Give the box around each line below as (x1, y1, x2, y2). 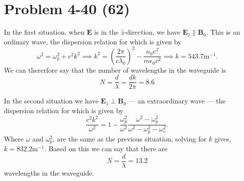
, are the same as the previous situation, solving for (52, 133, 207, 143)
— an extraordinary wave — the (128, 96, 226, 106)
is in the (94, 27, 119, 37)
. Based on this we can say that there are (44, 143, 168, 154)
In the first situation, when (4, 27, 85, 37)
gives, (214, 133, 231, 143)
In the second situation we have (4, 96, 99, 106)
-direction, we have (124, 27, 180, 37)
